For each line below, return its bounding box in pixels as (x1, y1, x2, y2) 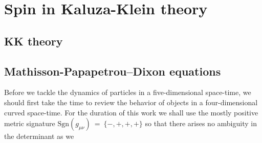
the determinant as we (4, 131, 74, 141)
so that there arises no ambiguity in (145, 118, 257, 129)
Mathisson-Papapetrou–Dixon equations (4, 63, 221, 79)
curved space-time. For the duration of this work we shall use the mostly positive (4, 107, 258, 117)
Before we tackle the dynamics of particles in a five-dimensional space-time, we (4, 87, 251, 98)
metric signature (4, 118, 55, 129)
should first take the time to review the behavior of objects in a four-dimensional (4, 97, 258, 107)
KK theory (4, 33, 63, 49)
